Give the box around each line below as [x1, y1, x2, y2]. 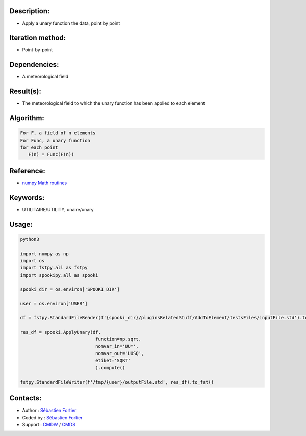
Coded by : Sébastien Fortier [22, 414, 83, 420]
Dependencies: [9, 60, 59, 69]
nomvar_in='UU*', [95, 343, 139, 349]
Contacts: [9, 394, 42, 402]
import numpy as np [20, 251, 69, 257]
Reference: [9, 166, 45, 175]
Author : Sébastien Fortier [22, 407, 76, 414]
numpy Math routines [22, 180, 67, 186]
